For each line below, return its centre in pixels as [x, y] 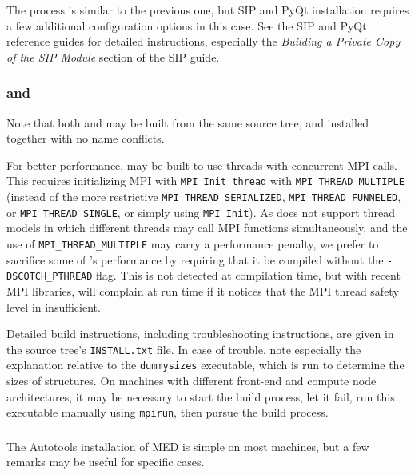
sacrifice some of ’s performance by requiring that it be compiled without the [195, 259]
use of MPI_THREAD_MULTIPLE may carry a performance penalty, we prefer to [193, 243]
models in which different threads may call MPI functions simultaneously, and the [207, 228]
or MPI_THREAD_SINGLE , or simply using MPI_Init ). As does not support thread [201, 212]
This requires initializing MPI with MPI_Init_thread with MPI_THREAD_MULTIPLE [206, 181]
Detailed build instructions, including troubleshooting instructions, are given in [200, 334]
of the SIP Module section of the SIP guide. [113, 56]
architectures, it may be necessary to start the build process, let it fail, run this [201, 396]
